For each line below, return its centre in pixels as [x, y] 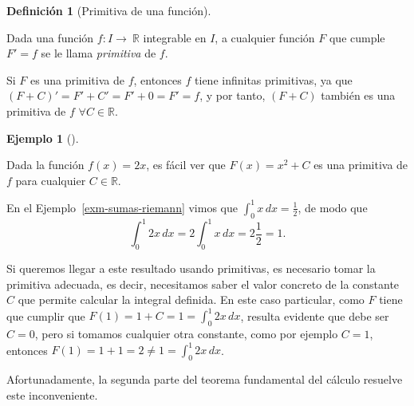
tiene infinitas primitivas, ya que [274, 79]
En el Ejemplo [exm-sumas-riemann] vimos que [122, 207]
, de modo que [333, 207]
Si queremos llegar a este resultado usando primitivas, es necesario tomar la [191, 268]
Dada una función [50, 37]
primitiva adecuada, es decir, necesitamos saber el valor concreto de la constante [203, 284]
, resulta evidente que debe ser [315, 315]
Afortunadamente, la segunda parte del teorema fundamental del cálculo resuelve [205, 378]
